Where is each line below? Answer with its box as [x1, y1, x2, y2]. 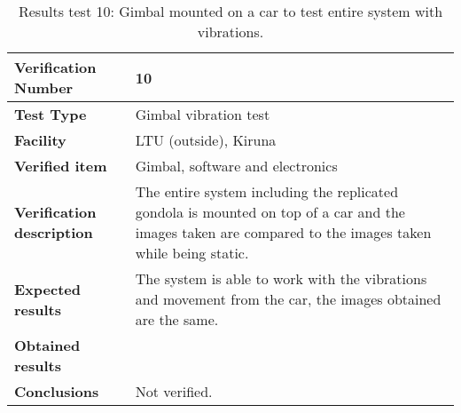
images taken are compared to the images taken [135, 222, 432, 242]
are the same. [135, 309, 219, 330]
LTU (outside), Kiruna [135, 130, 277, 150]
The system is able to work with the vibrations [135, 268, 427, 289]
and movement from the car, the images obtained [135, 289, 441, 309]
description [14, 222, 93, 242]
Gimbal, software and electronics [135, 155, 338, 176]
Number [14, 77, 74, 98]
